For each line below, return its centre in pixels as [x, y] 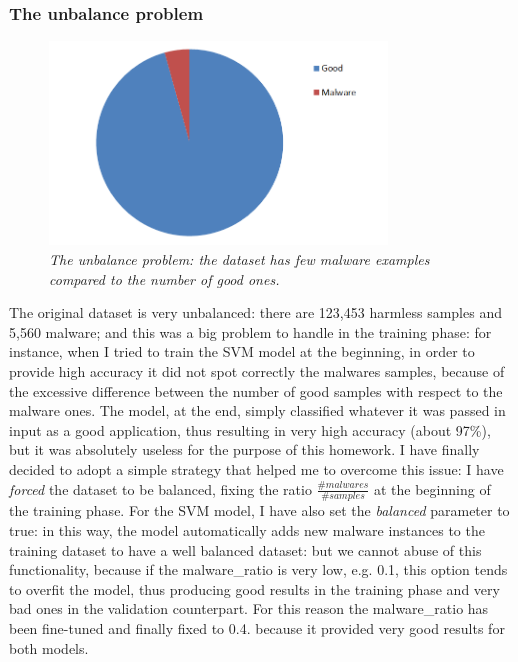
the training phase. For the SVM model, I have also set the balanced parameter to [259, 510]
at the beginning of [432, 488]
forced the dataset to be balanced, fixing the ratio [160, 488]
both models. [49, 647]
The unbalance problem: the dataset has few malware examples [239, 259]
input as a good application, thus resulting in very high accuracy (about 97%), [250, 429]
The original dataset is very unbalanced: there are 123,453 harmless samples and [255, 312]
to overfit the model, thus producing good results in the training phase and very [254, 588]
